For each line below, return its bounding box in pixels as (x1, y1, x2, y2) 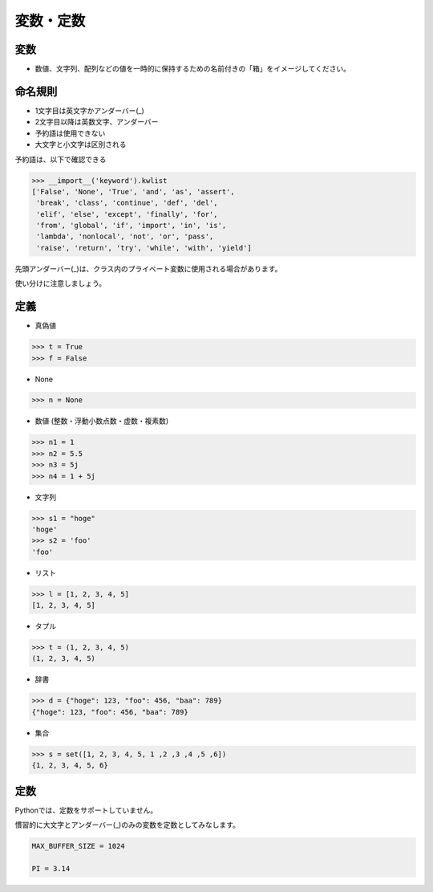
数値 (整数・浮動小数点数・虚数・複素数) (34, 416, 169, 426)
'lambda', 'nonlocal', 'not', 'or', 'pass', (36, 232, 214, 241)
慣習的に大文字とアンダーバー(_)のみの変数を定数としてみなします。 (14, 820, 241, 830)
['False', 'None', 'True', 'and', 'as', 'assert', (31, 187, 236, 196)
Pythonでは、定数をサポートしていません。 (14, 805, 158, 815)
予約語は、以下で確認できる (14, 154, 107, 164)
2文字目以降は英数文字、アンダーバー (34, 117, 159, 127)
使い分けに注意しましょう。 (14, 279, 107, 288)
